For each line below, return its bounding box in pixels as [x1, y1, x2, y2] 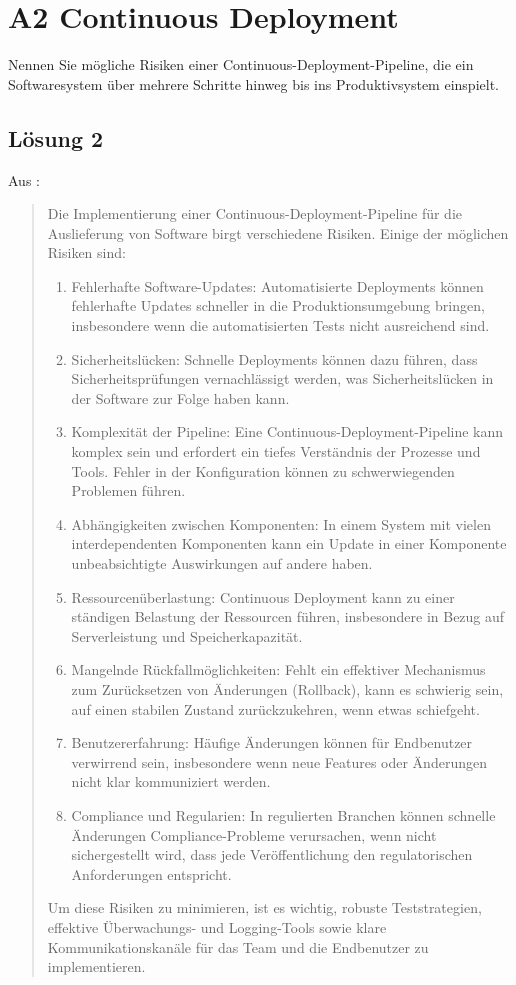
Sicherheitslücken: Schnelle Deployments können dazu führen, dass [71, 348, 478, 369]
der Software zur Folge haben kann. [71, 387, 290, 408]
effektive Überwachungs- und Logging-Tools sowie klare [47, 916, 387, 937]
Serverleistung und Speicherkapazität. [71, 625, 303, 646]
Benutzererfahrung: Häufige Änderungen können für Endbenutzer [71, 732, 473, 753]
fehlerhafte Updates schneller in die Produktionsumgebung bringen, [71, 295, 485, 316]
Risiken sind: [47, 242, 126, 263]
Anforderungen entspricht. [71, 863, 232, 884]
